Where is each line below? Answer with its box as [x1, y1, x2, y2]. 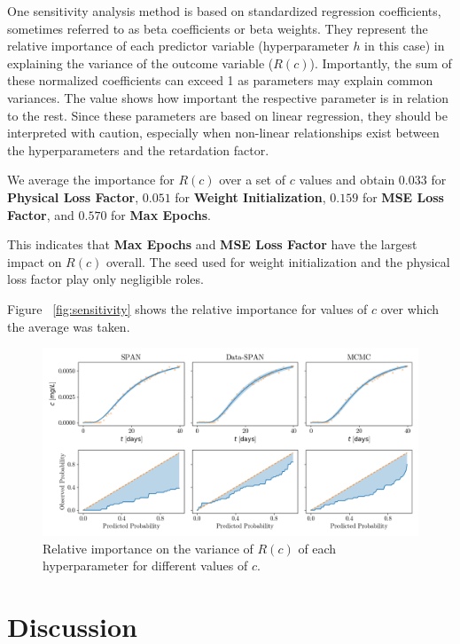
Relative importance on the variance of [43, 538, 253, 557]
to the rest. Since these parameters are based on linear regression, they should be [7, 106, 448, 124]
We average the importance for [7, 170, 175, 189]
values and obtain [299, 170, 395, 189]
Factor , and [7, 205, 74, 224]
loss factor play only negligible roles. [7, 270, 204, 288]
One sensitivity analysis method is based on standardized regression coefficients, [7, 2, 441, 20]
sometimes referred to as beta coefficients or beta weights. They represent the [7, 19, 428, 37]
